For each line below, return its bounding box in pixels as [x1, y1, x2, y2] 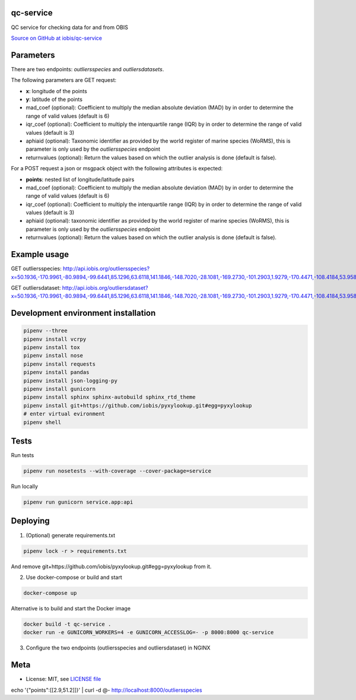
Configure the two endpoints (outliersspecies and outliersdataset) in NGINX [26, 644, 211, 651]
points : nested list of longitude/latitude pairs [26, 176, 135, 183]
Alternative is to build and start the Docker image [11, 604, 131, 612]
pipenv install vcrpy [23, 335, 87, 343]
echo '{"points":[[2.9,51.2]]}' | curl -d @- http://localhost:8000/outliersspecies [11, 686, 202, 693]
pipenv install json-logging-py [23, 377, 118, 384]
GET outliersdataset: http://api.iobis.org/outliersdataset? [11, 284, 148, 291]
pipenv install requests [23, 360, 96, 368]
